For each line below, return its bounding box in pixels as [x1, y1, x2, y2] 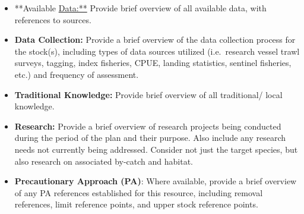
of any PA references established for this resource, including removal [14, 186, 263, 199]
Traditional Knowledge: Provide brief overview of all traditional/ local [14, 88, 283, 100]
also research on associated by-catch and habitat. [14, 155, 193, 167]
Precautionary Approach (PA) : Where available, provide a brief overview [14, 175, 297, 187]
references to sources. [14, 13, 91, 26]
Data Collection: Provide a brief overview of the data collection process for [14, 33, 296, 46]
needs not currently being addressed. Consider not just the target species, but [14, 143, 298, 155]
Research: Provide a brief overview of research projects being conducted [14, 119, 281, 132]
